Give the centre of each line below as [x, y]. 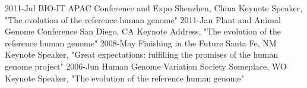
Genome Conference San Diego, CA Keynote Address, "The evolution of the [143, 31]
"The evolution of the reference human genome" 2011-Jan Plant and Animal [143, 19]
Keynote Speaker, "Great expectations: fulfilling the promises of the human [142, 54]
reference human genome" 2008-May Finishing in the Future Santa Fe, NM [141, 43]
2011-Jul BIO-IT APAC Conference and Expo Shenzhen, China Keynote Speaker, [154, 8]
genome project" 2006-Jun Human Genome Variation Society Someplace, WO [146, 66]
